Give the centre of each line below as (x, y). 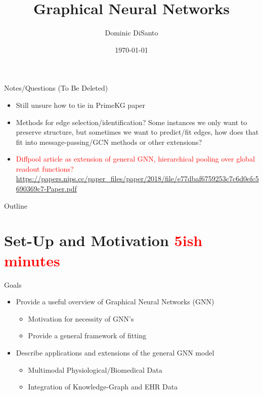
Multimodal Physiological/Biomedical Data (95, 369)
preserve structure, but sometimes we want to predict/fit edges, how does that (137, 132)
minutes (32, 260)
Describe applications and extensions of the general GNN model (115, 352)
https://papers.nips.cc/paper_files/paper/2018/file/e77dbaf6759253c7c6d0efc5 (137, 179)
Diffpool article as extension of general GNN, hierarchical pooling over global (135, 159)
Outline (16, 205)
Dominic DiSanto (131, 33)
